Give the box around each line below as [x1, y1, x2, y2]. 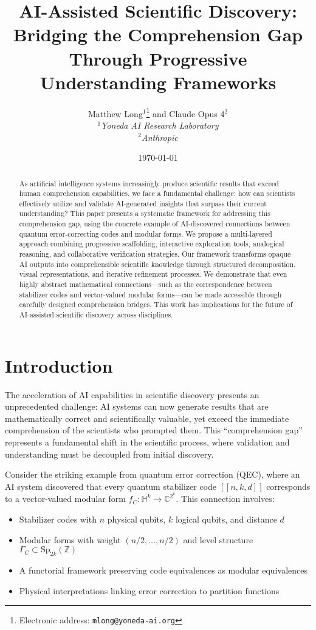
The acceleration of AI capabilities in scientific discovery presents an [5, 388, 259, 401]
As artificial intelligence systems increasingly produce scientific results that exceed [19, 178, 279, 188]
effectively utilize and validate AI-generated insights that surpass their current [19, 198, 267, 208]
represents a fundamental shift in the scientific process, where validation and [5, 436, 290, 449]
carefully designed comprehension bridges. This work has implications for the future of [19, 299, 293, 310]
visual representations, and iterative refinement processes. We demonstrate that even [19, 269, 287, 279]
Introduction [5, 353, 113, 378]
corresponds [266, 479, 311, 492]
